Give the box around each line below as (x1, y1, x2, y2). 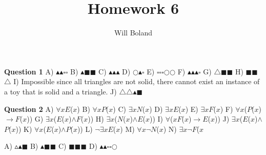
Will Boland (114, 27, 153, 38)
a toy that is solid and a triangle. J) (4, 86, 117, 96)
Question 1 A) (4, 66, 54, 76)
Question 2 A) (4, 103, 54, 114)
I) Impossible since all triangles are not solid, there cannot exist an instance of (13, 76, 260, 87)
